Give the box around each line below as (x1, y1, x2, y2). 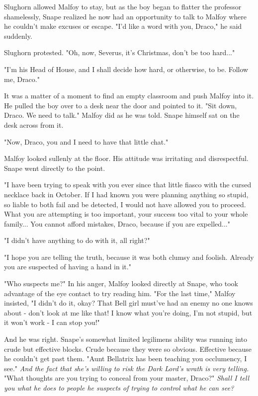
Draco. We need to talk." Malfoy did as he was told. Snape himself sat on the (4, 110, 240, 120)
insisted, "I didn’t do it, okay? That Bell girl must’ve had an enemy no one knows (4, 298, 253, 308)
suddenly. (4, 30, 32, 41)
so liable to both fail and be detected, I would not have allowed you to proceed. (4, 199, 246, 209)
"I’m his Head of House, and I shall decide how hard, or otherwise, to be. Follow (4, 64, 249, 74)
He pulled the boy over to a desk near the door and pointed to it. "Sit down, (4, 100, 237, 110)
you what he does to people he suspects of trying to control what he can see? (4, 383, 234, 393)
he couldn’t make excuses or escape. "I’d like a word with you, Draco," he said (4, 21, 242, 31)
